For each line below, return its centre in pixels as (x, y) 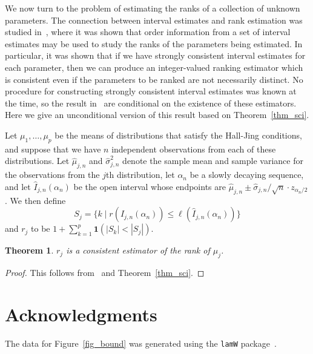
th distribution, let (140, 175)
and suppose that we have (53, 149)
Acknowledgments (81, 314)
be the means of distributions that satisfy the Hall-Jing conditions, (178, 135)
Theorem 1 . (29, 250)
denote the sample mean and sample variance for (213, 161)
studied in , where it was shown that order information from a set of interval (148, 32)
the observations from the (52, 175)
